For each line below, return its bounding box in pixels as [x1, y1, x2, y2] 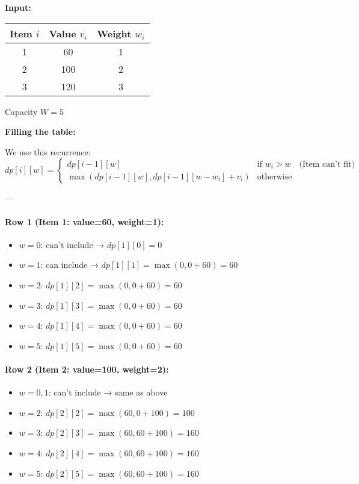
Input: [5, 1, 31, 13]
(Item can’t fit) [299, 160, 355, 169]
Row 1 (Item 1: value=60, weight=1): [5, 215, 164, 228]
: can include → [40, 258, 99, 271]
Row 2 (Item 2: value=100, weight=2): [5, 362, 169, 375]
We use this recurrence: [5, 145, 91, 158]
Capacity [5, 105, 38, 117]
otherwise [257, 172, 292, 181]
